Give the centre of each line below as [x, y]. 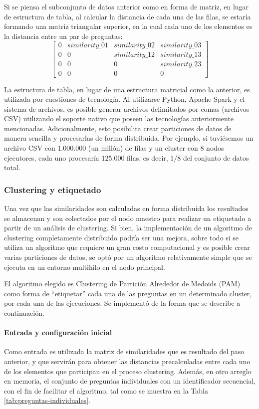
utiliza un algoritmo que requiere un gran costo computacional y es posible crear [127, 247]
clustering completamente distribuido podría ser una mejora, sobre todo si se [122, 237]
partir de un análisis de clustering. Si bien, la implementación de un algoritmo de [128, 228]
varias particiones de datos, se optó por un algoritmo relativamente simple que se [128, 257]
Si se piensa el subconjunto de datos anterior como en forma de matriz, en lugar [127, 6]
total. [12, 167]
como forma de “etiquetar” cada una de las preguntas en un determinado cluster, [128, 293]
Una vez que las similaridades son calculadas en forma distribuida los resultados [126, 208]
